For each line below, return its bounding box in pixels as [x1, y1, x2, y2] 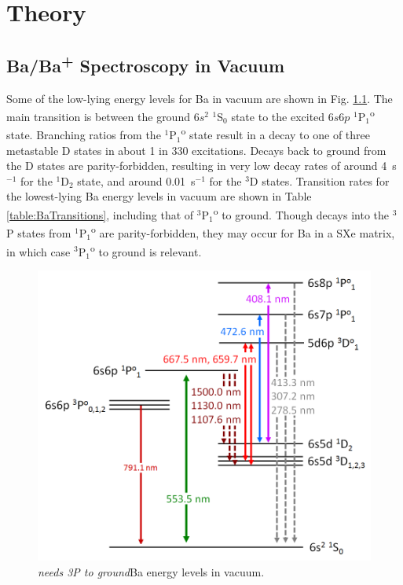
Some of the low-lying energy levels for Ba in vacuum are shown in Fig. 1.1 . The [6, 90, 393, 106]
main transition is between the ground [6, 108, 190, 124]
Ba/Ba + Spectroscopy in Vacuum [6, 50, 285, 77]
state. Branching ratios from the [6, 127, 161, 143]
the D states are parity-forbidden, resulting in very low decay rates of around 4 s [6, 157, 397, 174]
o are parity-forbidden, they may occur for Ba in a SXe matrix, [91, 223, 395, 241]
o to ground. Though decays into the [213, 204, 390, 223]
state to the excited [231, 108, 325, 124]
